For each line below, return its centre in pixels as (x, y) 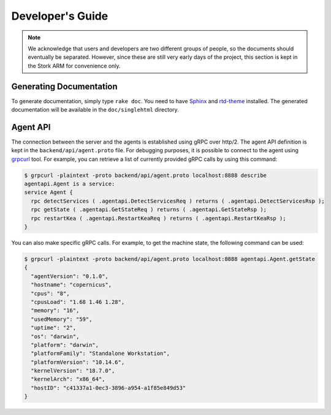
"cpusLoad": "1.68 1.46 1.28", (78, 302)
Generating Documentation (64, 86)
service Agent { (49, 192)
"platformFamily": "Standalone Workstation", (100, 354)
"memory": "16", (55, 311)
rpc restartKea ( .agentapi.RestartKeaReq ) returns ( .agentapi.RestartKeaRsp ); (158, 218)
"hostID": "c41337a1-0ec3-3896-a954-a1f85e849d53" (108, 388)
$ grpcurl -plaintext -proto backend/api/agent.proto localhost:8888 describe (145, 175)
